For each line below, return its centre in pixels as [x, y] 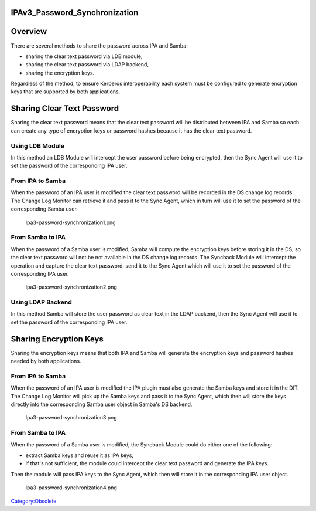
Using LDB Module [37, 145]
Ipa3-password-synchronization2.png [71, 287]
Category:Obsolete [34, 501]
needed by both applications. [46, 361]
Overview [29, 31]
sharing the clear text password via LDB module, [84, 56]
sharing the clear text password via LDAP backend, [87, 65]
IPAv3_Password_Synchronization [75, 13]
